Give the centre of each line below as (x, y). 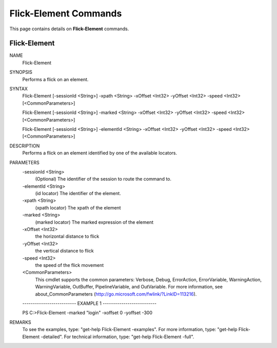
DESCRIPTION (25, 146)
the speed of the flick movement (70, 265)
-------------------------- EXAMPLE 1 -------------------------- (89, 303)
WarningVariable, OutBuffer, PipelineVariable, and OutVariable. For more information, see (129, 287)
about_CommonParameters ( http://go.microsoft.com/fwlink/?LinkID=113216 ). (116, 294)
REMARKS (20, 322)
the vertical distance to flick (65, 251)
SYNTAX (19, 89)
